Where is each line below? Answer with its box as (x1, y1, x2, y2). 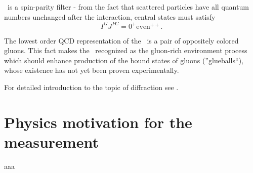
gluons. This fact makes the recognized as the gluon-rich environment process (4, 45, 247, 56)
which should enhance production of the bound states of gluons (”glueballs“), (4, 55, 243, 65)
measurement (4, 132, 99, 152)
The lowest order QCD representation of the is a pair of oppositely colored (4, 35, 239, 46)
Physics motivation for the (4, 111, 192, 132)
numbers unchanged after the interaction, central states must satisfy (4, 11, 216, 22)
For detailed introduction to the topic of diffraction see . (4, 82, 179, 93)
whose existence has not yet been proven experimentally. (4, 65, 179, 75)
